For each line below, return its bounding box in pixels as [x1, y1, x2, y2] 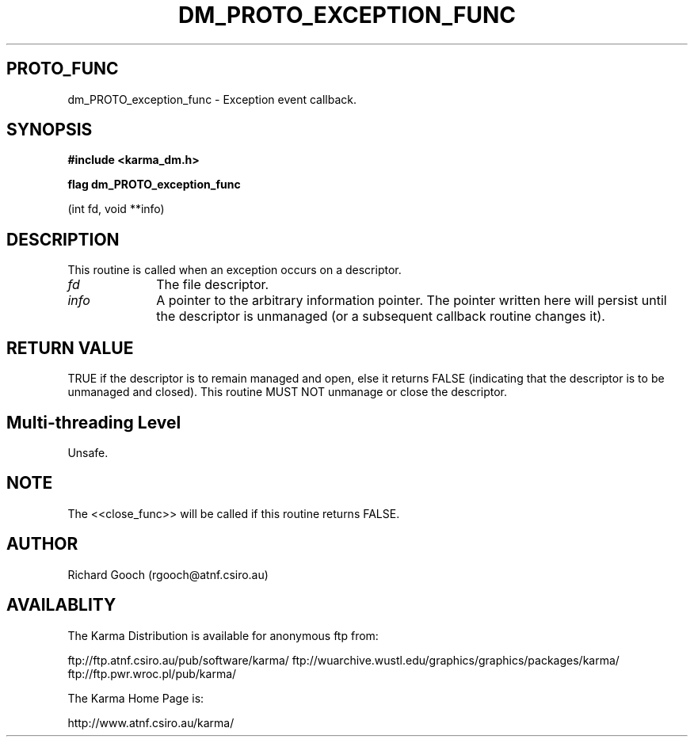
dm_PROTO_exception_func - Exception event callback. [67, 92, 357, 106]
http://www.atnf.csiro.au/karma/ [67, 715, 235, 730]
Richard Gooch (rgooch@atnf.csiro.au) [67, 567, 269, 581]
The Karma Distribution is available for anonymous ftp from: [67, 628, 379, 642]
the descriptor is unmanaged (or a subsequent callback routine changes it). [156, 308, 605, 325]
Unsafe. [67, 445, 109, 459]
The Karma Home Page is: [67, 691, 204, 705]
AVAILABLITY [6, 595, 116, 615]
